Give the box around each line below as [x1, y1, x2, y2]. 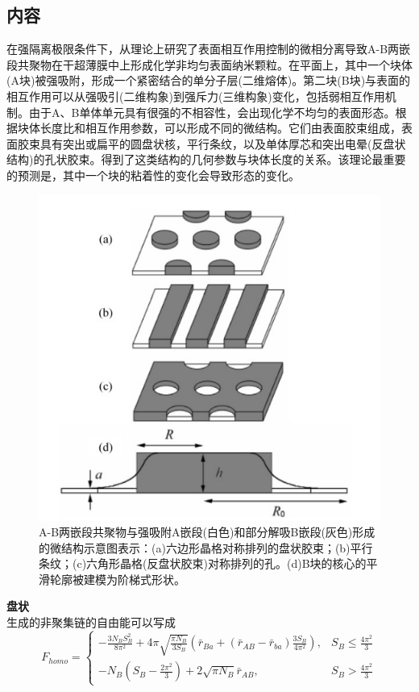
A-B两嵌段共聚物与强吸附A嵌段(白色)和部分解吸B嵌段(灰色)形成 [39, 523, 375, 540]
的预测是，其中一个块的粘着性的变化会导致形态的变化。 [6, 166, 300, 183]
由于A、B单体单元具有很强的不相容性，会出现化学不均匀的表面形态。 [28, 103, 396, 120]
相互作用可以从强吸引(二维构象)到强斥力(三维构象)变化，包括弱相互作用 [6, 87, 385, 104]
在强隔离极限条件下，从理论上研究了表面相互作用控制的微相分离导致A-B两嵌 [6, 40, 411, 57]
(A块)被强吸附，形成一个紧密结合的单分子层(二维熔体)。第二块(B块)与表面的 [6, 72, 411, 89]
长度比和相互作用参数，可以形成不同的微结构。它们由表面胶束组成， [39, 119, 401, 136]
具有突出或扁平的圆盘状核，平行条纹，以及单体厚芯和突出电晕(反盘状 [39, 135, 406, 152]
